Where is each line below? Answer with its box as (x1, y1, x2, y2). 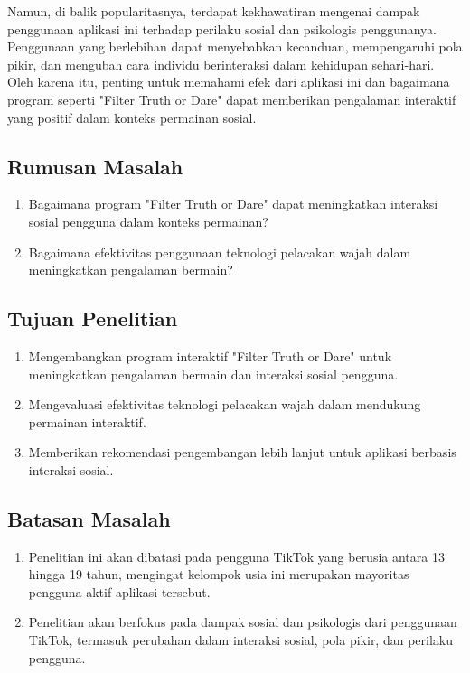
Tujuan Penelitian (7, 304, 178, 332)
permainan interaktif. (28, 412, 146, 431)
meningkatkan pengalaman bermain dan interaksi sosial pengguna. (28, 364, 399, 383)
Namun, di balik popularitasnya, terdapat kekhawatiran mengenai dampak (7, 2, 420, 20)
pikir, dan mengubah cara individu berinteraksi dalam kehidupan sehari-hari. (7, 54, 435, 73)
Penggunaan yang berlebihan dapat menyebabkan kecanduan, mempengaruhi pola (7, 37, 463, 56)
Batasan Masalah (7, 504, 171, 532)
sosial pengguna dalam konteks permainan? (28, 211, 268, 230)
